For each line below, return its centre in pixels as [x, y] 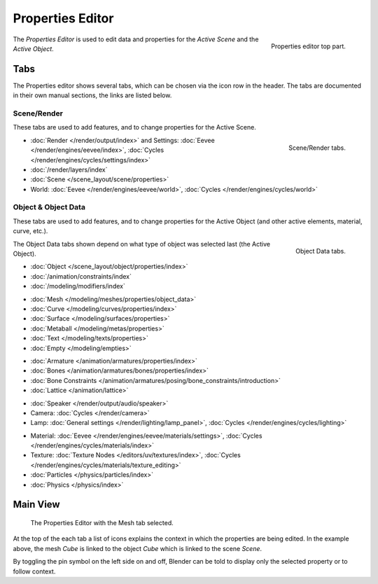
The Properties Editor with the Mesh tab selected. [102, 523]
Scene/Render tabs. [317, 148]
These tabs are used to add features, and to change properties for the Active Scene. [135, 127]
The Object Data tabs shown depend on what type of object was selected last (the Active [142, 244]
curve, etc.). [30, 231]
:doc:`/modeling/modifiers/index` [78, 286]
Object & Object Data [49, 207]
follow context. [34, 571]
